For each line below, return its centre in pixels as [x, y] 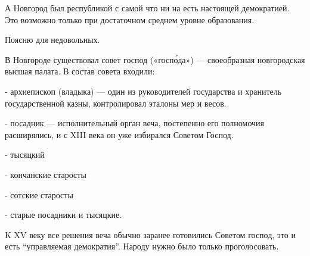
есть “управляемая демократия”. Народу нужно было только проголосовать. [142, 246]
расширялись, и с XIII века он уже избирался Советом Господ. [119, 134]
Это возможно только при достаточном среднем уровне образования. [130, 19]
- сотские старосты [39, 194]
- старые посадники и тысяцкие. [63, 215]
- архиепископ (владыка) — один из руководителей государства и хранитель [143, 91]
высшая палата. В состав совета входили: [80, 71]
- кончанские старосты [46, 174]
